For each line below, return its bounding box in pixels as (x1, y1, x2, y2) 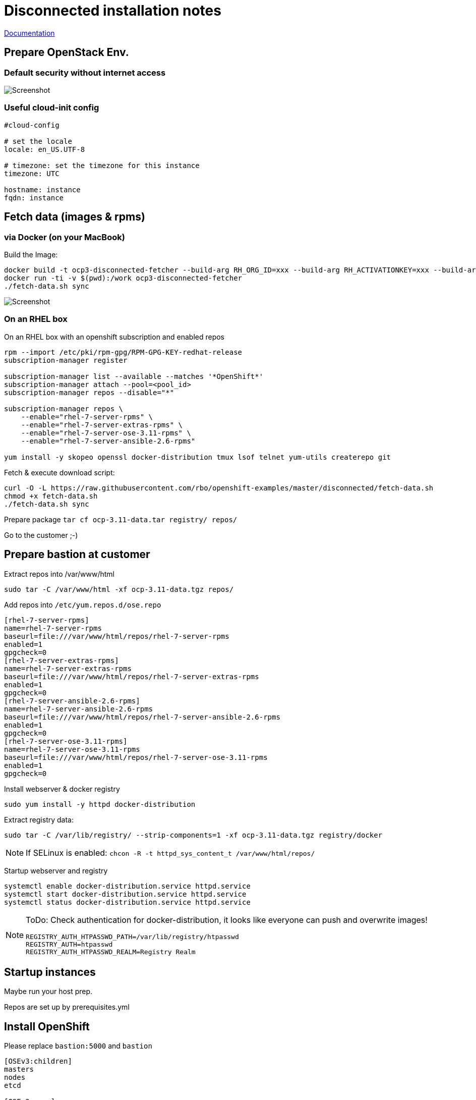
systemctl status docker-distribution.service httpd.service (4, 898, 251, 906)
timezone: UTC (4, 169, 59, 178)
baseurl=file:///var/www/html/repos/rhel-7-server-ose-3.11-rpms (4, 753, 268, 761)
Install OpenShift (4, 1020, 90, 1033)
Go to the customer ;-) (4, 530, 78, 539)
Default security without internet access (4, 67, 166, 78)
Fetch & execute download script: (4, 468, 115, 477)
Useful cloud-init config (4, 102, 99, 113)
